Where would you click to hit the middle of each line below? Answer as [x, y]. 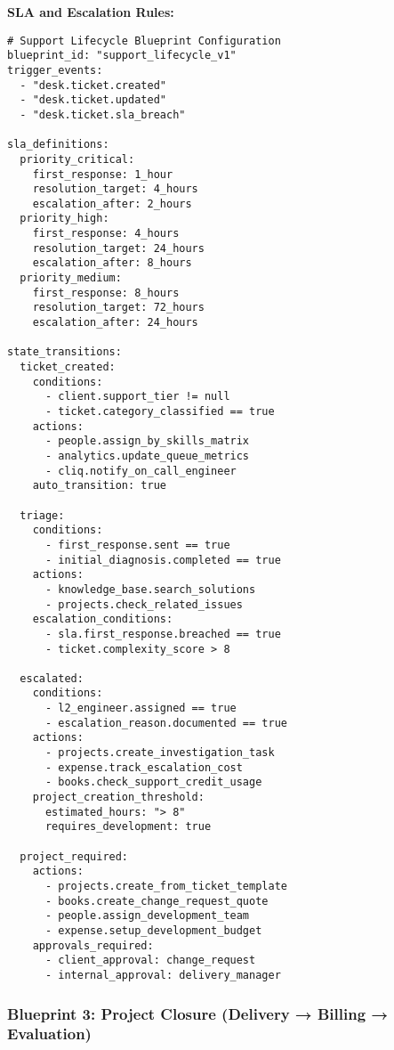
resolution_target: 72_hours [118, 308]
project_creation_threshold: [118, 798]
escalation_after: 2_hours [112, 203]
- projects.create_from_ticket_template [166, 886]
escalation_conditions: [103, 619]
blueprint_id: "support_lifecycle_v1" [122, 56]
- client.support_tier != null [137, 397]
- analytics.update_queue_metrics [147, 456]
